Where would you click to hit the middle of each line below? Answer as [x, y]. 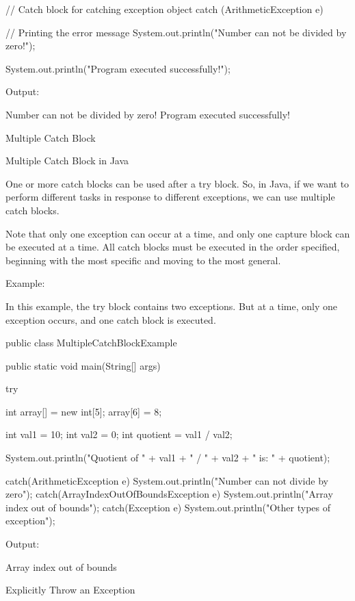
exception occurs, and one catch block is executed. [111, 319]
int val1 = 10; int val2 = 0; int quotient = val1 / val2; [119, 434]
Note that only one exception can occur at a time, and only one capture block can [178, 233]
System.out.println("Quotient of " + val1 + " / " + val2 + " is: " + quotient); [168, 458]
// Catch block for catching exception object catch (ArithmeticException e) [165, 9]
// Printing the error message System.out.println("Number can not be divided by [176, 32]
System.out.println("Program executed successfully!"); [118, 68]
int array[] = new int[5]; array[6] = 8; [84, 411]
